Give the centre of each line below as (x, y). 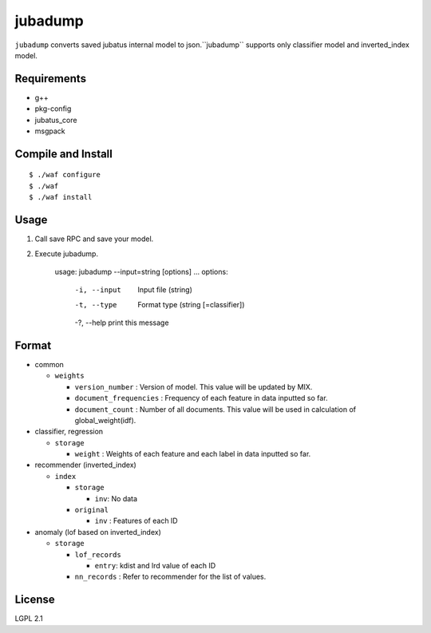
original (92, 510)
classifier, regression (69, 432)
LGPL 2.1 (29, 619)
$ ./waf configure (65, 175)
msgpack (50, 131)
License (35, 600)
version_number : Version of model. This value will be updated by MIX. (194, 386)
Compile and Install (64, 154)
